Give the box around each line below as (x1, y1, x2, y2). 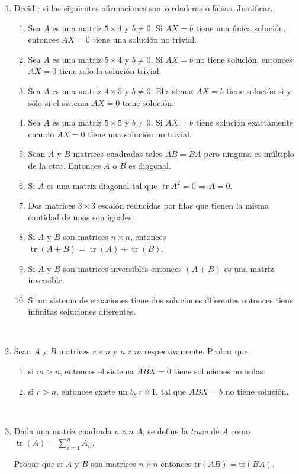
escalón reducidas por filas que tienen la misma (98, 199, 269, 212)
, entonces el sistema (60, 365, 134, 377)
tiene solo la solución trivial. (59, 65, 162, 77)
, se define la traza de (142, 424, 220, 437)
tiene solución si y (226, 84, 291, 97)
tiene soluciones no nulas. (173, 365, 266, 377)
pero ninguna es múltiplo (204, 148, 294, 160)
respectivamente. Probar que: (144, 345, 250, 357)
